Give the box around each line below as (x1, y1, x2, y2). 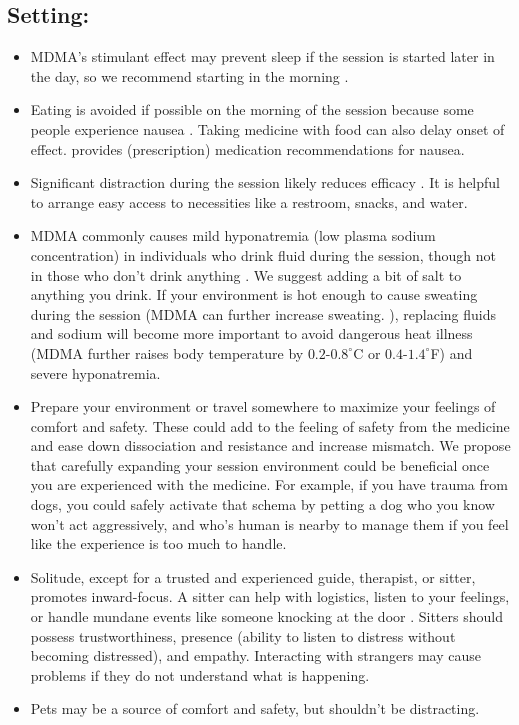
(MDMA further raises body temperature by (30, 342, 304, 363)
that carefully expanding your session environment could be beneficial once (30, 454, 490, 475)
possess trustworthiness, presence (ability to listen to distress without (30, 625, 456, 646)
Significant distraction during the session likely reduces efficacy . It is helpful (30, 172, 500, 193)
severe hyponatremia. (30, 362, 161, 383)
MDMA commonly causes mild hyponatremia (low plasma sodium (30, 225, 436, 246)
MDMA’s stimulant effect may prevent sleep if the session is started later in (30, 46, 495, 67)
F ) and (430, 342, 473, 363)
